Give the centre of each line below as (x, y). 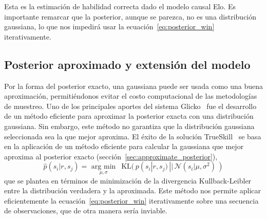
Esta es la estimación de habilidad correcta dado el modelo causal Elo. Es (120, 6)
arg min (103, 167)
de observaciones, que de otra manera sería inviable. (86, 211)
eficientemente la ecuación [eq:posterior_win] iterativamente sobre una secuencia (131, 200)
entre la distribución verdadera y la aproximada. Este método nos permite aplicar (133, 190)
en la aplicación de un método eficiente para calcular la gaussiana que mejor (124, 146)
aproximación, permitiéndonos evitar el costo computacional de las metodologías (131, 96)
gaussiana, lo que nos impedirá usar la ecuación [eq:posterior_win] (109, 26)
